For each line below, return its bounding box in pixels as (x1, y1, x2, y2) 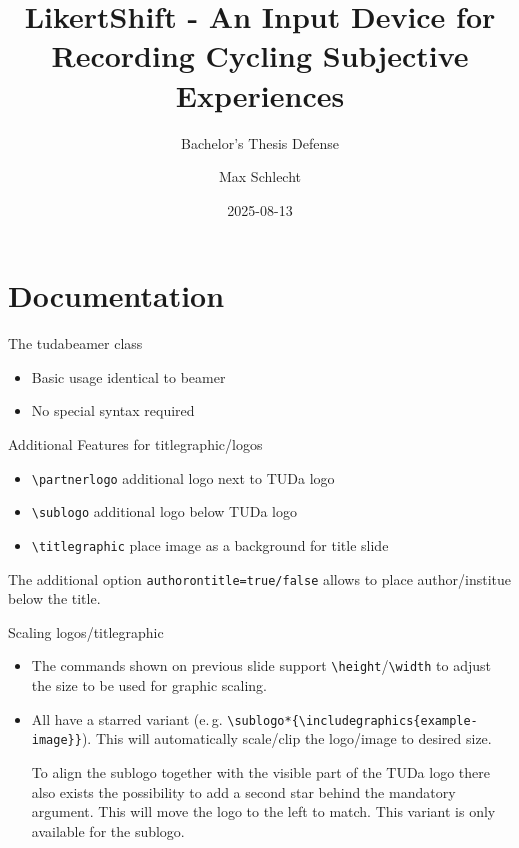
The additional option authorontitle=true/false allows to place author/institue (8, 568, 511, 589)
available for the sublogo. (31, 820, 185, 841)
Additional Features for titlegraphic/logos (8, 434, 263, 454)
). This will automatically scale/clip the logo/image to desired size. (81, 728, 492, 749)
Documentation (8, 275, 225, 316)
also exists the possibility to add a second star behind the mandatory (31, 781, 456, 802)
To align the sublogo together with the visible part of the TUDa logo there (31, 761, 490, 782)
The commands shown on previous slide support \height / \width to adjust (31, 655, 491, 676)
